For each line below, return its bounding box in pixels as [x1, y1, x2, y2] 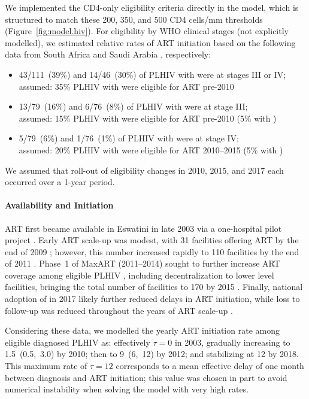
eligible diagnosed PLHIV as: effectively [5, 335, 150, 348]
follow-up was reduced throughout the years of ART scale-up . [5, 304, 233, 316]
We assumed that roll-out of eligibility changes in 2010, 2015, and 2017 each [5, 164, 284, 176]
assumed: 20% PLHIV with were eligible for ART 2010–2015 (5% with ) [19, 143, 283, 156]
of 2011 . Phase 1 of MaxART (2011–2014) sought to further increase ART [5, 257, 280, 270]
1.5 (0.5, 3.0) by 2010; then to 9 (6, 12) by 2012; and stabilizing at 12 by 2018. [5, 347, 299, 360]
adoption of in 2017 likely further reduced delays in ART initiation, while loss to [5, 292, 300, 305]
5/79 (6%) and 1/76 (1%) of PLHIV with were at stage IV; [19, 132, 239, 144]
